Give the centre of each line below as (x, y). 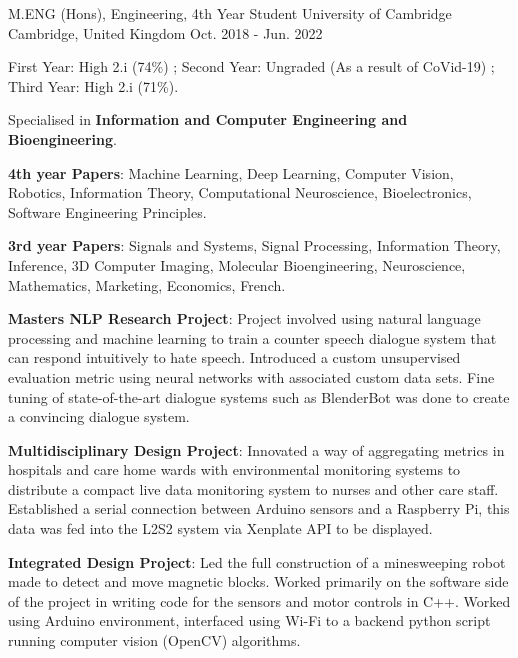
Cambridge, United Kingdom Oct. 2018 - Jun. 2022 (165, 32)
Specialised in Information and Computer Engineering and (208, 119)
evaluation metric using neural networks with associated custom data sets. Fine (251, 376)
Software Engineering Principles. (107, 211)
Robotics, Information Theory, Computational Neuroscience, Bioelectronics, (240, 192)
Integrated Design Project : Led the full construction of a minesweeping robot (257, 561)
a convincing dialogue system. (99, 416)
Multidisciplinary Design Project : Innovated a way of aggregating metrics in (256, 449)
